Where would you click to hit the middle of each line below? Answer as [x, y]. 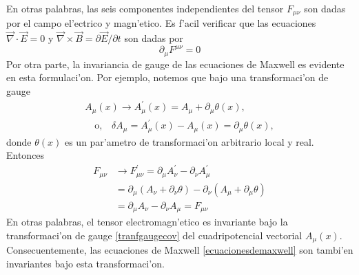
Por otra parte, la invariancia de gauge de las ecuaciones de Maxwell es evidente [175, 64]
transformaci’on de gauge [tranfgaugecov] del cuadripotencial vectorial [154, 235]
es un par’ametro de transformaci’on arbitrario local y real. [189, 141]
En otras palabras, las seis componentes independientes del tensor [145, 8]
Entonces [25, 155]
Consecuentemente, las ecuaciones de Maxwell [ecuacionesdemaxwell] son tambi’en [180, 250]
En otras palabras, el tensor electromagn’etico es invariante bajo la [147, 222]
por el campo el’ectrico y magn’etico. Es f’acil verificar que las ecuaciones [161, 23]
